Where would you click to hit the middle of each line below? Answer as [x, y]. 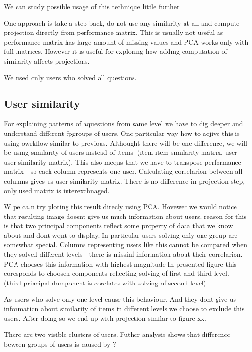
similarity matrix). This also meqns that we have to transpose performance [130, 161]
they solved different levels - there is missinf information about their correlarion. [123, 254]
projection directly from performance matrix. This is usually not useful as [114, 32]
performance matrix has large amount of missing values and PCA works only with [126, 42]
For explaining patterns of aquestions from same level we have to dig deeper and [124, 124]
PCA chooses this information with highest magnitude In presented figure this [120, 263]
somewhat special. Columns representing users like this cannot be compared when [126, 244]
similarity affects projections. [47, 60]
